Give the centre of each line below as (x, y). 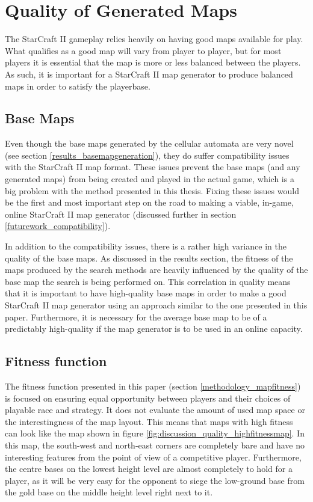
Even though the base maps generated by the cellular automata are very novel (149, 143)
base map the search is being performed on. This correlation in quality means (148, 281)
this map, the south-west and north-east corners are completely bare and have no (155, 445)
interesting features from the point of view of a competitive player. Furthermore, (153, 457)
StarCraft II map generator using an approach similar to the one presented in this (156, 305)
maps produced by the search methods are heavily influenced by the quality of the (156, 270)
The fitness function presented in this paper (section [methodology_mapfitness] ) (153, 386)
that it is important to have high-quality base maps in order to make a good (146, 293)
